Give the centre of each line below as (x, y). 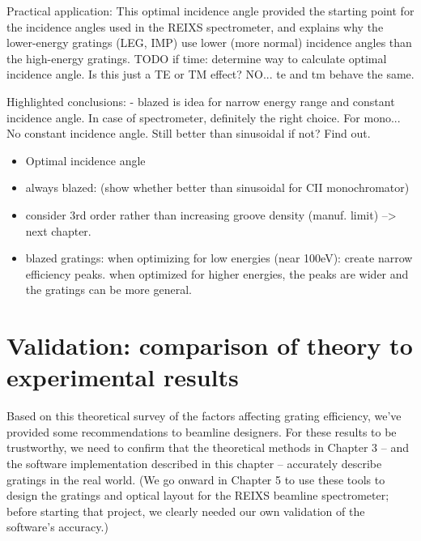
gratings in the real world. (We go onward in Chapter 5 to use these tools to (196, 479)
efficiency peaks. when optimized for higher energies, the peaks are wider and (217, 273)
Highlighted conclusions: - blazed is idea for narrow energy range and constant (201, 101)
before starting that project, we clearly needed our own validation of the (186, 511)
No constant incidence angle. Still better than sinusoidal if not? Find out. (189, 133)
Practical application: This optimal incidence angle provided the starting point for (210, 11)
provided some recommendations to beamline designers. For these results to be (202, 431)
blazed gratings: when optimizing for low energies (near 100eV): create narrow (219, 258)
